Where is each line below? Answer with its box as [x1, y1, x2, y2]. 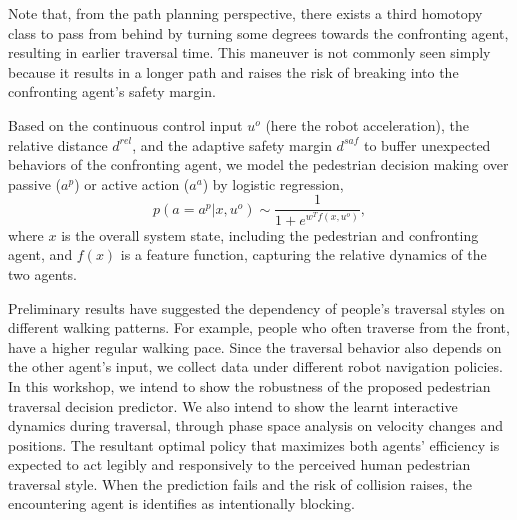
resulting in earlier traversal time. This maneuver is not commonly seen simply [8, 42, 491, 63]
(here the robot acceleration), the [265, 114, 469, 135]
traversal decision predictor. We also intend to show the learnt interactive [8, 395, 458, 416]
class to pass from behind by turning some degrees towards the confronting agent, [8, 22, 509, 43]
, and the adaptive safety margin [132, 134, 332, 155]
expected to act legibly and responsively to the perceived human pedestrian [8, 454, 471, 475]
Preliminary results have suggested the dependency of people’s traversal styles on [8, 297, 505, 318]
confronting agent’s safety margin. [8, 81, 216, 102]
